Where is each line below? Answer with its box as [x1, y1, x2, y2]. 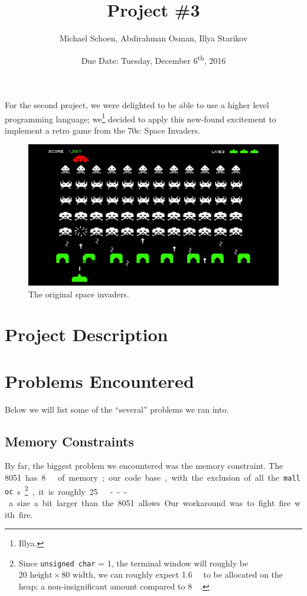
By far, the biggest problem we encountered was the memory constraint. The [5, 459, 283, 472]
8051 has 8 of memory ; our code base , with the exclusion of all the [5, 471, 280, 483]
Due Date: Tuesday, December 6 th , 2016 [81, 52, 226, 66]
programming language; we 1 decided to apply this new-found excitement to [5, 111, 276, 125]
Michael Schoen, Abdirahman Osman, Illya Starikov [59, 32, 248, 44]
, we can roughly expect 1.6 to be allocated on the [93, 568, 283, 581]
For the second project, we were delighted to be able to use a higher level [5, 98, 269, 111]
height [30, 571, 53, 580]
